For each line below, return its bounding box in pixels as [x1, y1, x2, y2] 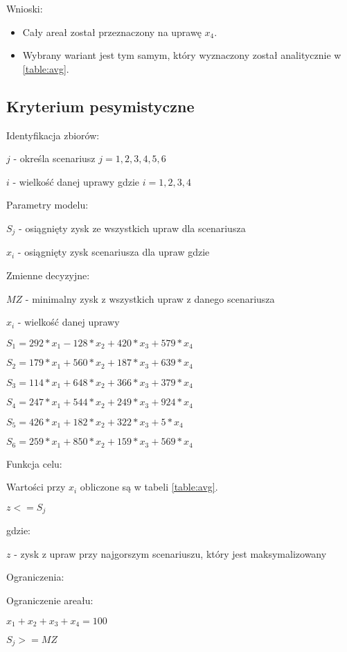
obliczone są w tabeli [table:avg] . [80, 479, 218, 494]
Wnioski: [6, 1, 43, 15]
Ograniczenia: [6, 570, 64, 584]
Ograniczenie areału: [6, 592, 94, 607]
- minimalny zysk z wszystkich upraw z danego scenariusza [25, 291, 275, 306]
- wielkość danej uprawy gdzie [12, 174, 139, 188]
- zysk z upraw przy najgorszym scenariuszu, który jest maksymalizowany [14, 546, 327, 561]
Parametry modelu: [6, 197, 89, 212]
